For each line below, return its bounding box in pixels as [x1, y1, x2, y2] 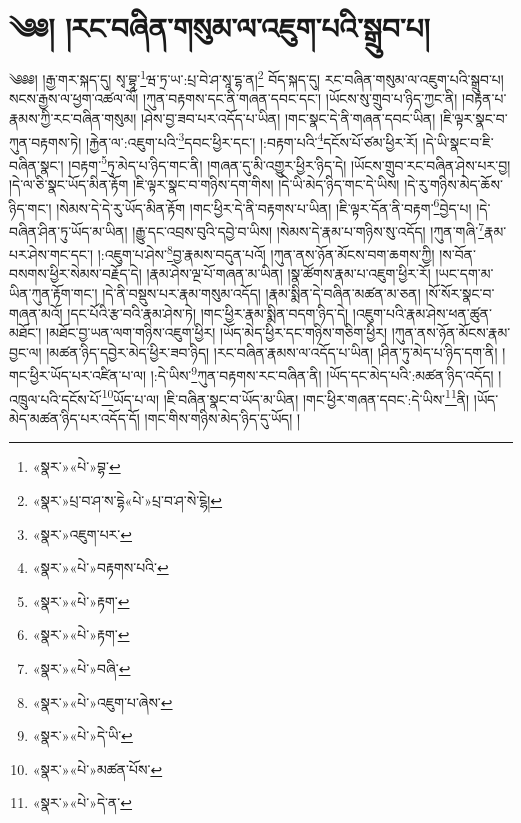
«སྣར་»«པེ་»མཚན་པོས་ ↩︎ [32, 758, 163, 779]
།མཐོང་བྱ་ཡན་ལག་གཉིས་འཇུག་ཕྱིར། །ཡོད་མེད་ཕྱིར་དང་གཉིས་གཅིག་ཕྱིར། [46, 322, 388, 343]
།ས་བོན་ [439, 243, 476, 264]
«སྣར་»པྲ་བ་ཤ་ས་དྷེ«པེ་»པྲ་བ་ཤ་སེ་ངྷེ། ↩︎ [32, 490, 223, 511]
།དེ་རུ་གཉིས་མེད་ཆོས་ [404, 174, 503, 195]
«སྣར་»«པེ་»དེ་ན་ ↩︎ [32, 792, 133, 813]
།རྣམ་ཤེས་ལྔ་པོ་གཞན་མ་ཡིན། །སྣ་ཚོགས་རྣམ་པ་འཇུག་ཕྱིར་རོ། [146, 263, 431, 284]
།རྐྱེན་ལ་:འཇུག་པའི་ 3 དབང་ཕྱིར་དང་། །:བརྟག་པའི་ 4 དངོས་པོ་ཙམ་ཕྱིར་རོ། [86, 128, 418, 152]
